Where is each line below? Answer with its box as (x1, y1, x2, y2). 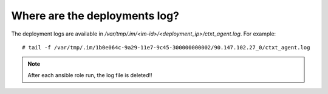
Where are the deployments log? (11, 9, 179, 22)
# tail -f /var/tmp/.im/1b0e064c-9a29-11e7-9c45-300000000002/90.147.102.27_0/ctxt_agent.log (22, 44, 310, 51)
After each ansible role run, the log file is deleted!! (27, 71, 152, 78)
